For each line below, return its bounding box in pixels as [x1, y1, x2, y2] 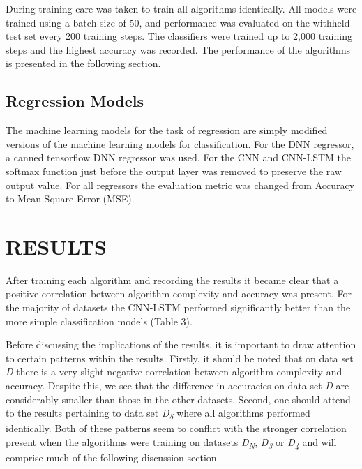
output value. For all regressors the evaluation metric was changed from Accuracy [6, 177, 355, 192]
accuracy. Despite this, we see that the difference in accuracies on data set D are [6, 378, 349, 393]
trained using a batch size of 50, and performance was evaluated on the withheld [6, 15, 350, 29]
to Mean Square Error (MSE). [6, 191, 135, 206]
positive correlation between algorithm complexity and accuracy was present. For [6, 286, 352, 301]
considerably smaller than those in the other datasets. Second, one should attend [6, 392, 351, 406]
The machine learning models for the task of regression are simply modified [6, 123, 328, 137]
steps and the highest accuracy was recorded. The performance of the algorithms [6, 42, 351, 57]
